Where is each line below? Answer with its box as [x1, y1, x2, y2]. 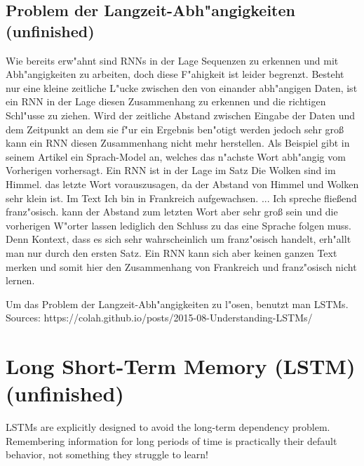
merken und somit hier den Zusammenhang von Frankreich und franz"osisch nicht [6, 259, 357, 274]
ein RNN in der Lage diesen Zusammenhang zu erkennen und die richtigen [6, 94, 326, 109]
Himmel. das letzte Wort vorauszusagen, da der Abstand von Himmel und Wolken [6, 176, 359, 191]
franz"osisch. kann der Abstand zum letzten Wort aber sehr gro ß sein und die [6, 204, 338, 219]
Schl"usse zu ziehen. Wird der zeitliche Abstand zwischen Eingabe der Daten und [6, 107, 355, 122]
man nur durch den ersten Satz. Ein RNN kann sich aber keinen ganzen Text [6, 245, 337, 260]
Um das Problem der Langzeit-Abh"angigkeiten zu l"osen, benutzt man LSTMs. [6, 296, 349, 311]
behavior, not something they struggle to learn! [6, 447, 208, 462]
